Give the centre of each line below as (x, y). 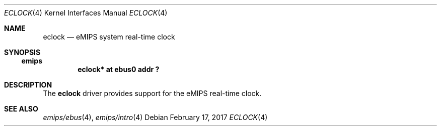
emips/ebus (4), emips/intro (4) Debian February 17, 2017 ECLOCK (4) (155, 117)
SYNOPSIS (22, 52)
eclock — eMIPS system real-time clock (109, 37)
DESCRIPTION (28, 85)
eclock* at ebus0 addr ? (119, 69)
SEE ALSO (21, 109)
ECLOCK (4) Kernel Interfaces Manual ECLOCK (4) (86, 13)
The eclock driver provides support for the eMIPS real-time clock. (152, 93)
